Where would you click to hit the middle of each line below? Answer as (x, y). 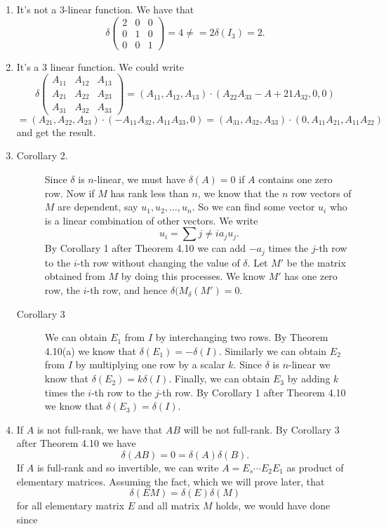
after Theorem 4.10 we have (76, 443)
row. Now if (69, 193)
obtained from (75, 276)
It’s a (28, 66)
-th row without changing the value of (158, 262)
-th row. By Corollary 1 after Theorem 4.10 (252, 392)
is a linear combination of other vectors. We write (151, 220)
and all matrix (169, 505)
